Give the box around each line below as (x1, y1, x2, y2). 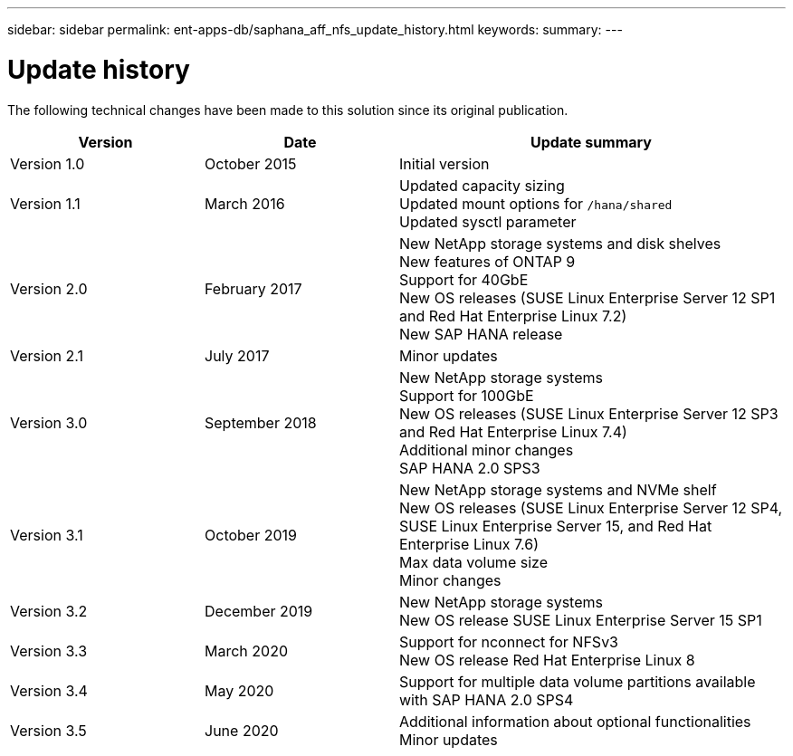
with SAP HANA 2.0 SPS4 (399, 690, 574, 709)
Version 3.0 (10, 413, 88, 432)
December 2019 (205, 601, 313, 620)
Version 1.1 (10, 194, 81, 213)
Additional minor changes (399, 440, 574, 459)
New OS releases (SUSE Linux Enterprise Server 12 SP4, (399, 498, 783, 517)
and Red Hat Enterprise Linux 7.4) (399, 422, 627, 441)
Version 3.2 (10, 601, 88, 620)
